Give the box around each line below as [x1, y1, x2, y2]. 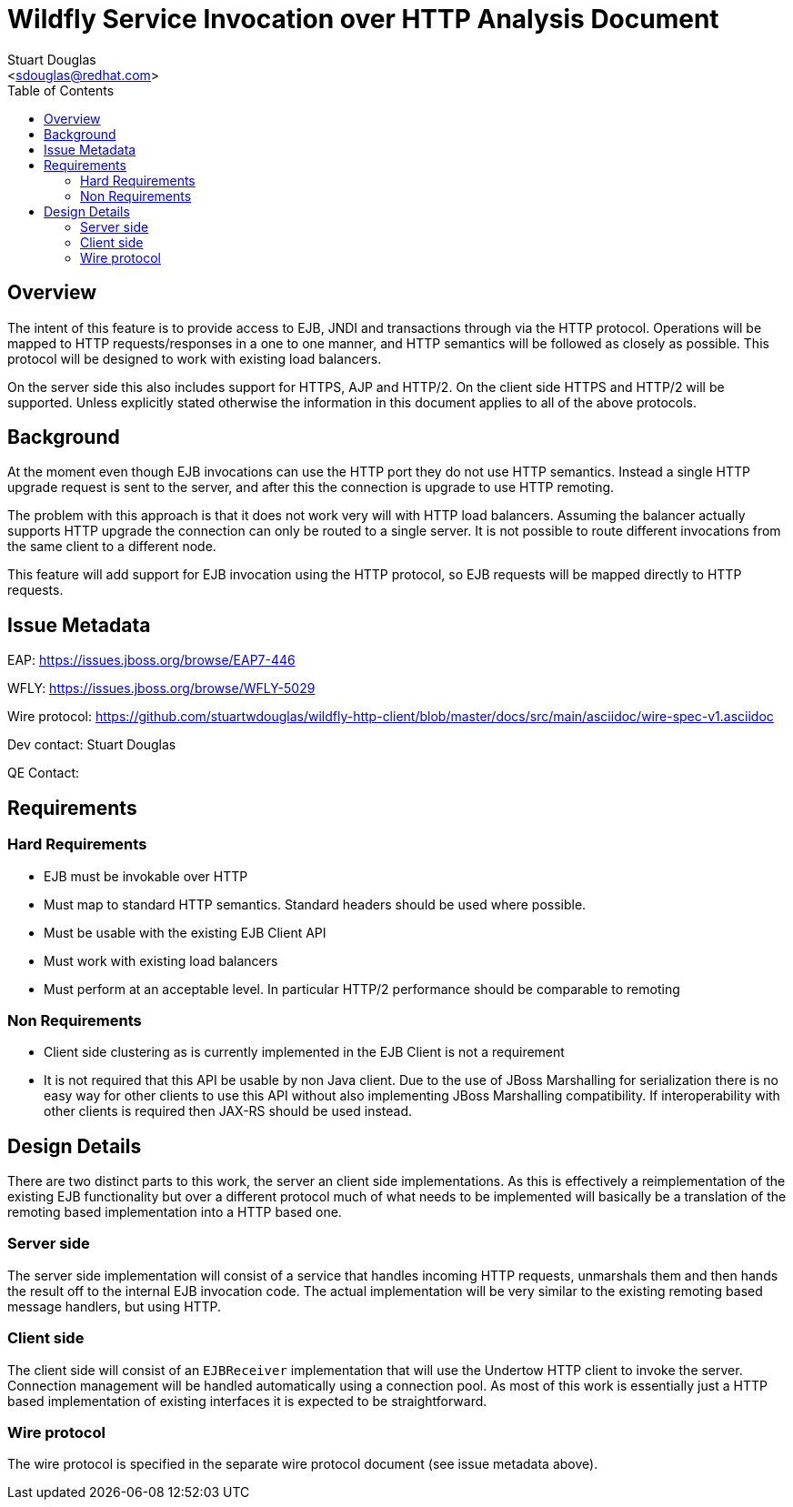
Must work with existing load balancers [44, 952, 278, 969]
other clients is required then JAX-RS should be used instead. [44, 1103, 413, 1120]
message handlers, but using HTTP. [7, 1298, 222, 1314]
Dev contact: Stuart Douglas [7, 737, 176, 753]
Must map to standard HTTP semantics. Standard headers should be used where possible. [44, 896, 587, 912]
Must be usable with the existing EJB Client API [44, 924, 326, 940]
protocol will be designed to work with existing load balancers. [7, 350, 382, 367]
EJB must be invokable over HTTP [44, 868, 248, 884]
